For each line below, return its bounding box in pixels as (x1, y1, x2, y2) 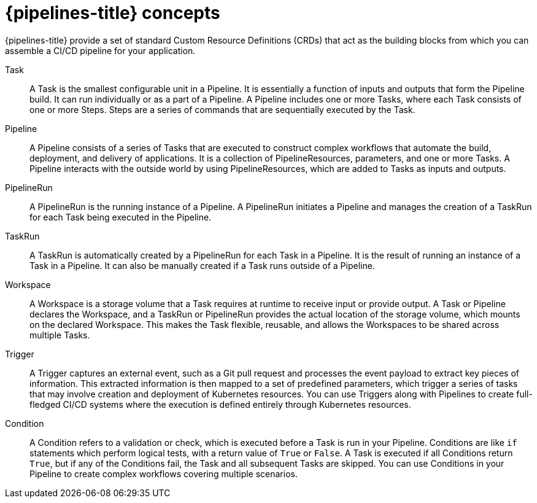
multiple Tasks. (29, 329, 90, 340)
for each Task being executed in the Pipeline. (29, 211, 212, 222)
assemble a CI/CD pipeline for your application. (5, 45, 196, 56)
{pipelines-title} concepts (5, 2, 220, 23)
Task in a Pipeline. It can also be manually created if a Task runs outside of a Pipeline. (29, 260, 375, 271)
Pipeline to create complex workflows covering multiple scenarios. (29, 468, 298, 479)
